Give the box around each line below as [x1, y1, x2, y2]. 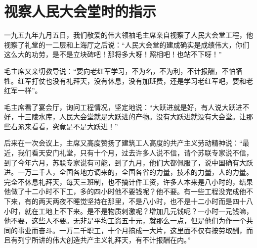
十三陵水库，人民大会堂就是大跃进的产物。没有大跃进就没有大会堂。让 [17, 111, 246, 122]
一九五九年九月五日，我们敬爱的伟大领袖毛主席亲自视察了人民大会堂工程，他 [4, 30, 253, 40]
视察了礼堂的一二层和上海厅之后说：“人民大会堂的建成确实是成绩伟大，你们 [4, 39, 250, 50]
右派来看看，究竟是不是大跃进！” [10, 121, 118, 131]
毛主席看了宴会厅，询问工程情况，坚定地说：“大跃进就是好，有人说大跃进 [4, 101, 243, 112]
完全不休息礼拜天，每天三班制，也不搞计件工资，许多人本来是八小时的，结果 [4, 176, 253, 187]
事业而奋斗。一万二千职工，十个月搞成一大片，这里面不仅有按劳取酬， [17, 225, 246, 235]
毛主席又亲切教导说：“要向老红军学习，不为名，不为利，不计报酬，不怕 [4, 65, 236, 76]
